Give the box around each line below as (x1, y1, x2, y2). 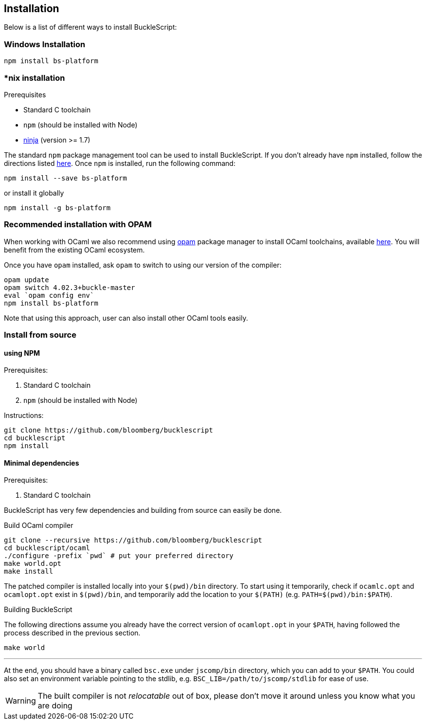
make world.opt (4, 560, 62, 568)
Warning (5, 696, 36, 706)
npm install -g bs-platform (4, 203, 111, 212)
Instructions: (4, 411, 44, 420)
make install (4, 567, 53, 576)
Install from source (4, 330, 76, 340)
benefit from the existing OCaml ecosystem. (4, 245, 145, 254)
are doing (37, 701, 72, 711)
